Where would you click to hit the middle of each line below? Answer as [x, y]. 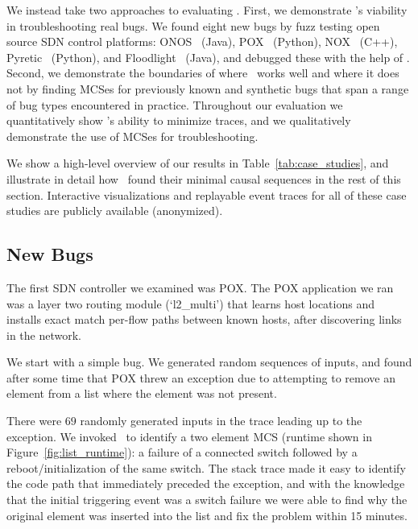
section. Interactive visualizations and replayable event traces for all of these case [207, 194]
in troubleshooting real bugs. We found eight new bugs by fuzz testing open [193, 25]
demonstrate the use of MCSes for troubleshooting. [132, 136]
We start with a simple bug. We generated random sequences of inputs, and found [209, 362]
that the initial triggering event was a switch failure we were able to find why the [207, 500]
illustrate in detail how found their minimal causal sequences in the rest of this [204, 178]
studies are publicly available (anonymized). [115, 211]
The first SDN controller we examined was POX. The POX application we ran [200, 287]
